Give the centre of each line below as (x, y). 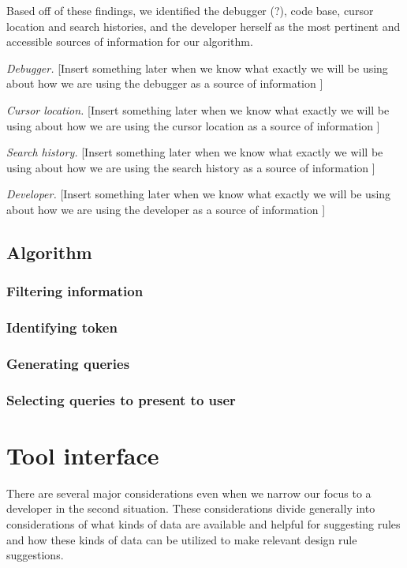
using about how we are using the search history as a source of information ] (191, 167)
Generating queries (68, 363)
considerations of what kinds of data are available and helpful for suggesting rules (203, 524)
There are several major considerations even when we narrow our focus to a (189, 493)
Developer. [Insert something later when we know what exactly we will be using (199, 194)
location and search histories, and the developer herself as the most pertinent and (203, 26)
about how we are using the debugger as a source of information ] (165, 83)
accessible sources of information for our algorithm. (130, 41)
